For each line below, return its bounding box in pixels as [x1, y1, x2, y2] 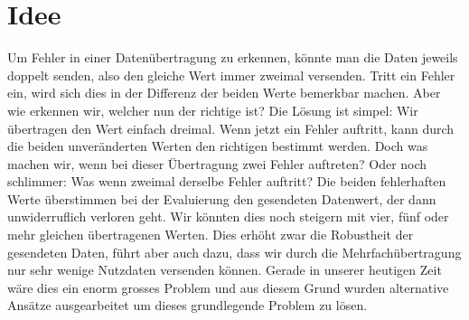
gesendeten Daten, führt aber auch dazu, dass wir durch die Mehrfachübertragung [7, 242, 462, 261]
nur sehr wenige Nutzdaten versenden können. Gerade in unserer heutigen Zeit [7, 260, 442, 279]
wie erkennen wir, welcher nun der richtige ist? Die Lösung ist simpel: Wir [7, 100, 418, 119]
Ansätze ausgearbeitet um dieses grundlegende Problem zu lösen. [7, 296, 368, 315]
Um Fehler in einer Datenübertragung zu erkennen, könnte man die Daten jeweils [7, 48, 458, 67]
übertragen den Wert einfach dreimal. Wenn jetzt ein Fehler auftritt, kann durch [7, 118, 455, 137]
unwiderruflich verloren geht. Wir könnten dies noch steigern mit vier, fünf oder [7, 207, 449, 226]
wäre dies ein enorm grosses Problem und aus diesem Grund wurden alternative [7, 278, 449, 296]
